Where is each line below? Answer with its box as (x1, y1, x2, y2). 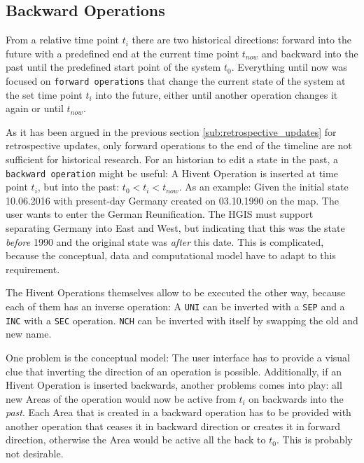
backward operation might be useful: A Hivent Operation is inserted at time (6, 165, 338, 180)
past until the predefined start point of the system (6, 60, 221, 74)
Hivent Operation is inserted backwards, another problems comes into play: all (6, 378, 342, 392)
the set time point (6, 87, 83, 102)
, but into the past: (37, 179, 120, 194)
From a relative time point (6, 32, 120, 47)
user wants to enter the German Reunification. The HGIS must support (6, 207, 314, 221)
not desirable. (6, 446, 64, 461)
